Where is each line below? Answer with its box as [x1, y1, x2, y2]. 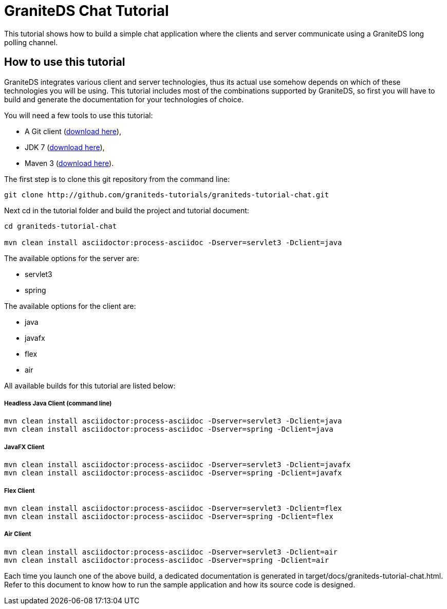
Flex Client [4, 487, 35, 494]
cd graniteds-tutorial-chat [4, 222, 117, 230]
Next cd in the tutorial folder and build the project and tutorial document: [4, 206, 249, 215]
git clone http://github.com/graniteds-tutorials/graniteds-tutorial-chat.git [4, 190, 329, 199]
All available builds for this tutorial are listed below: [4, 381, 176, 390]
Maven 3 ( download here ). [25, 158, 114, 168]
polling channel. [4, 38, 58, 47]
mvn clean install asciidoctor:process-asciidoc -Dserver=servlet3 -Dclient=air [4, 547, 338, 556]
